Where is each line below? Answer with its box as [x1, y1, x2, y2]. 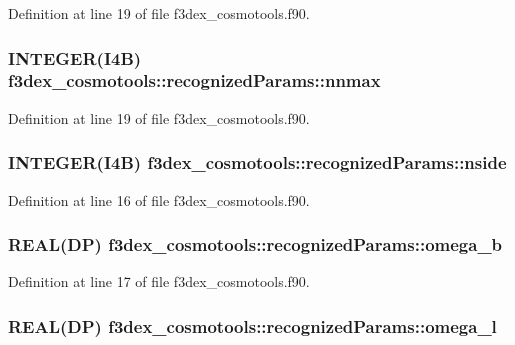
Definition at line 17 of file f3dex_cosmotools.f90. [8, 271, 310, 292]
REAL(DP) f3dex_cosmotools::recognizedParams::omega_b [8, 232, 503, 257]
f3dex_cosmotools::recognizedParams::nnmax [8, 68, 381, 93]
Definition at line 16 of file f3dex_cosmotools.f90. [8, 189, 310, 210]
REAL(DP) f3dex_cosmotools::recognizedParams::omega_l [8, 313, 497, 338]
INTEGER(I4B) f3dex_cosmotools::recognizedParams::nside [8, 150, 507, 175]
